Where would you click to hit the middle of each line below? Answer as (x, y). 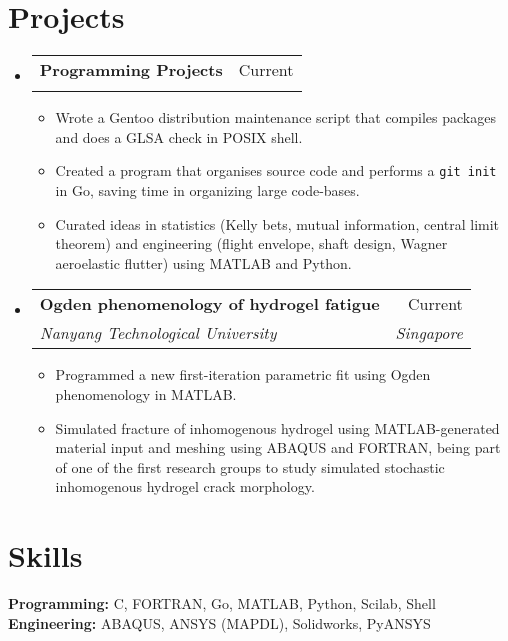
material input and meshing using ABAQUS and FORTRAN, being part (278, 447)
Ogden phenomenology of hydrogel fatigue (209, 304)
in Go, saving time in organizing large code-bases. (207, 189)
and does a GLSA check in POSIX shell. (179, 136)
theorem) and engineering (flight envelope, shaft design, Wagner (251, 243)
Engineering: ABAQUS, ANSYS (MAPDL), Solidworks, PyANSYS (219, 622)
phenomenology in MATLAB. (146, 393)
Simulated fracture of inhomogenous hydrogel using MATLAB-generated (277, 427)
